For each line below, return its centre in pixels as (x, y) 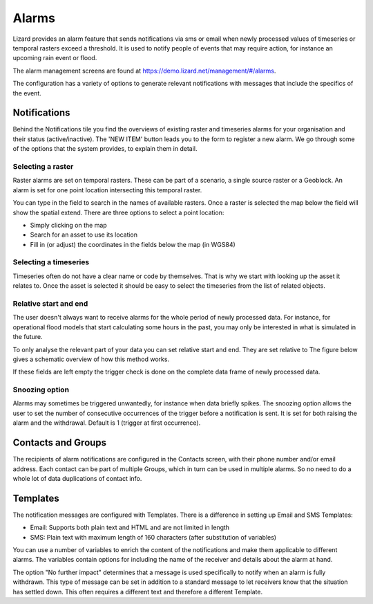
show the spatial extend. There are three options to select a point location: (118, 212)
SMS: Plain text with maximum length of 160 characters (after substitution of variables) (153, 537)
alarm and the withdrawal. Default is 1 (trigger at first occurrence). (107, 423)
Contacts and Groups (60, 443)
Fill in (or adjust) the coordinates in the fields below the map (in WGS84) (133, 244)
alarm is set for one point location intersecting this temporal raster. (107, 190)
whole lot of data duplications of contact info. (77, 478)
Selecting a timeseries (51, 262)
